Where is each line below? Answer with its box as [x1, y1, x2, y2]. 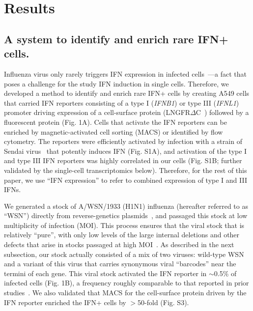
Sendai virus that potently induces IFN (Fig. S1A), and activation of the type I [4, 145, 247, 156]
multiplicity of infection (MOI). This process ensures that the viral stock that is [4, 220, 245, 230]
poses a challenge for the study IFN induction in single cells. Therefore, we [4, 78, 229, 88]
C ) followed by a [196, 107, 249, 117]
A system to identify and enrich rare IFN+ [4, 31, 228, 46]
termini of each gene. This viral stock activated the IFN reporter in [4, 268, 207, 278]
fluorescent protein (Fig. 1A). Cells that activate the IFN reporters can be [4, 116, 227, 127]
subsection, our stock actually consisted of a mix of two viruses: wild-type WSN [4, 249, 244, 259]
